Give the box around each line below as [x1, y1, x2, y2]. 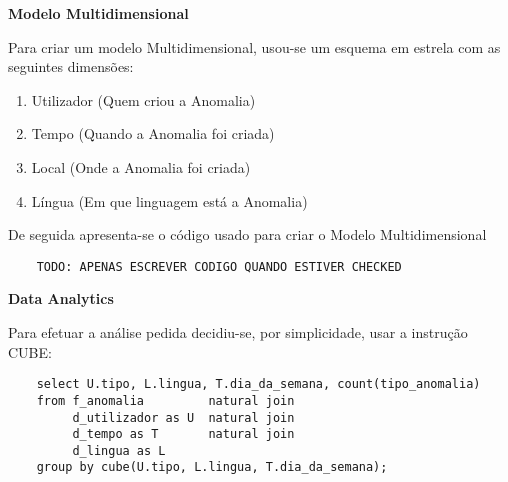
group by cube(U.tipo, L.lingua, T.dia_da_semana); [36, 460, 388, 475]
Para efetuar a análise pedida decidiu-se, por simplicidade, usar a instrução [8, 322, 468, 342]
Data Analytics [8, 288, 114, 309]
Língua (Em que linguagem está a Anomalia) [31, 190, 308, 211]
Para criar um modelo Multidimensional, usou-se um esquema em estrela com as [8, 36, 501, 57]
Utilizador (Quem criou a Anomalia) [31, 89, 256, 110]
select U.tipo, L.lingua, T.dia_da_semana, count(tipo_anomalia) [36, 377, 481, 392]
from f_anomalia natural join [36, 393, 295, 408]
